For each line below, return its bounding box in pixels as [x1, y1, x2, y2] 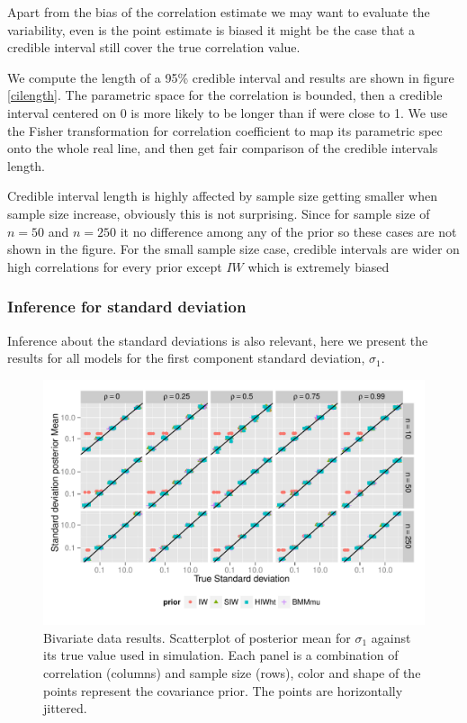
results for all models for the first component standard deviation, [7, 348, 365, 367]
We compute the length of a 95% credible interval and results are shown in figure [7, 68, 454, 86]
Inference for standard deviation [7, 295, 247, 318]
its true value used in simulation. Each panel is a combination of [43, 646, 399, 664]
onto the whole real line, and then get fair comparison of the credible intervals [7, 139, 438, 158]
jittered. [43, 699, 87, 718]
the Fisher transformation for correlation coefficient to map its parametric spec [7, 121, 443, 140]
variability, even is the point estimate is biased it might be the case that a [7, 20, 416, 39]
